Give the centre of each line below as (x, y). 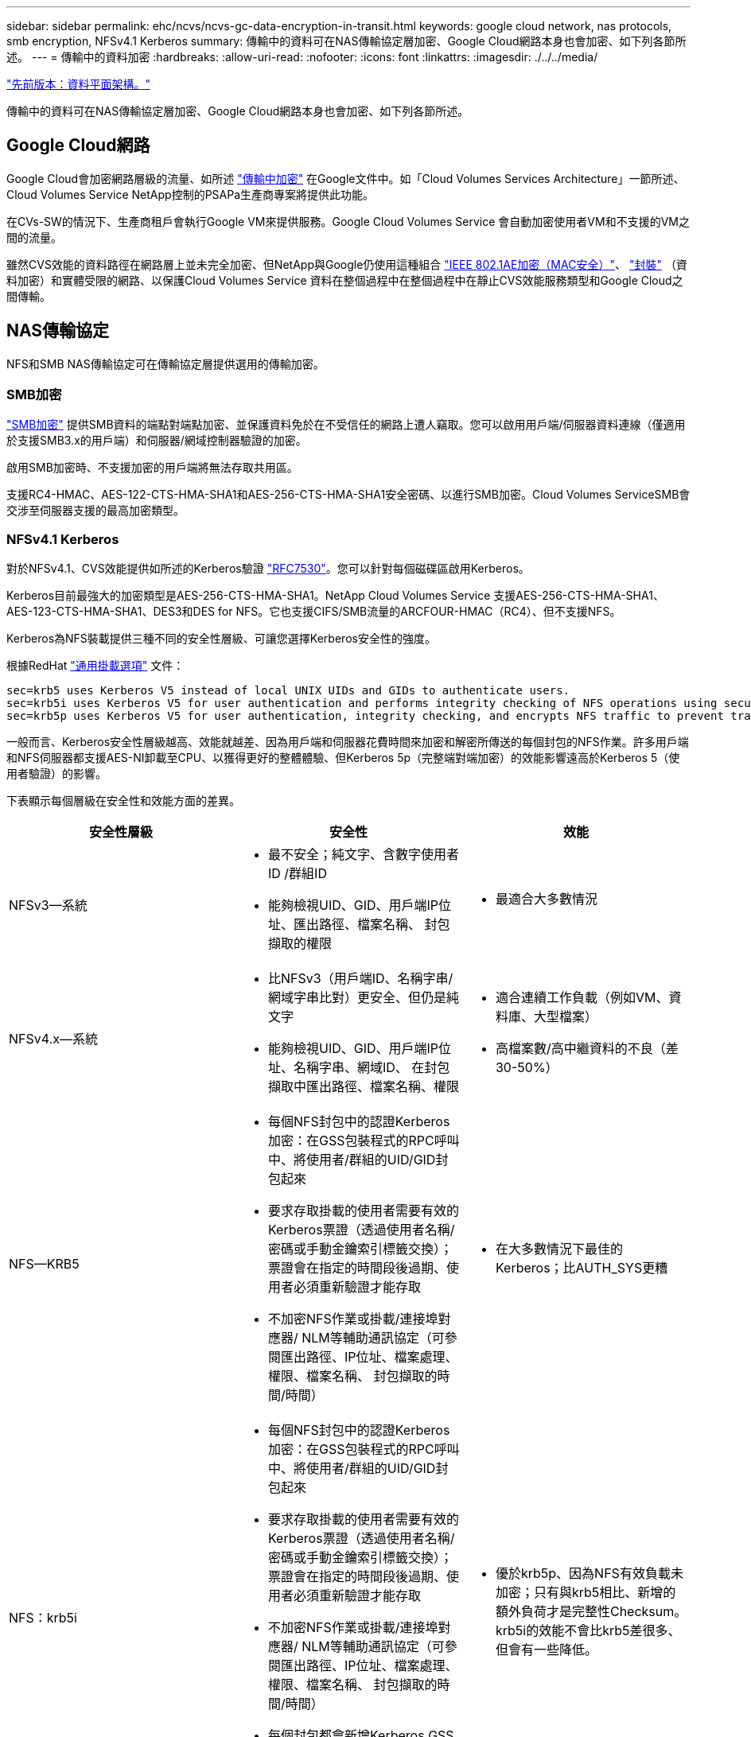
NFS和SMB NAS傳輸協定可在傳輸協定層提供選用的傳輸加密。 (165, 363)
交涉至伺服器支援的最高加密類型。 (95, 511)
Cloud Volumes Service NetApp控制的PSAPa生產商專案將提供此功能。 (191, 194)
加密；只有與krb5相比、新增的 (586, 1593)
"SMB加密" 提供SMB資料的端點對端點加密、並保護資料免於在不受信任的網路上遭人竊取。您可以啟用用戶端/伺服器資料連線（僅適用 (346, 425)
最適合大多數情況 (546, 899)
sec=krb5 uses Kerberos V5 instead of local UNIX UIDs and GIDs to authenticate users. (288, 691)
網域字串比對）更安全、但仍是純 (363, 998)
